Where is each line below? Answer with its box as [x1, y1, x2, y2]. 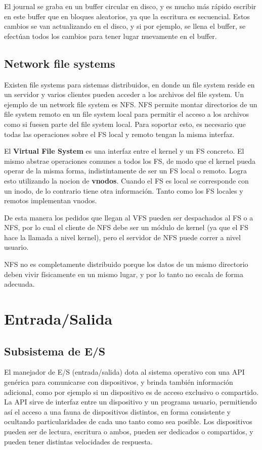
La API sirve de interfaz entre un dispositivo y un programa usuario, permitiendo [4, 396, 257, 407]
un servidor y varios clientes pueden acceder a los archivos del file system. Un [4, 89, 244, 100]
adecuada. [4, 279, 35, 289]
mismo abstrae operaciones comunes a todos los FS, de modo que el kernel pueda [4, 155, 255, 166]
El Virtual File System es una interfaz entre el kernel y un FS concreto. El [4, 146, 244, 156]
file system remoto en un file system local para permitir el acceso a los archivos [4, 109, 249, 119]
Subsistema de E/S [4, 343, 106, 358]
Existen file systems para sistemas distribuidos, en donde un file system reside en [4, 79, 255, 89]
